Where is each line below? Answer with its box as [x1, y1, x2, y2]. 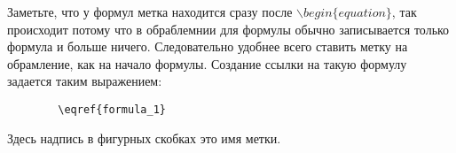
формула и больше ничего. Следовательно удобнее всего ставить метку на [7, 37, 408, 56]
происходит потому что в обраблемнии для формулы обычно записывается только [7, 19, 450, 38]
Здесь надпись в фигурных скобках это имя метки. [7, 128, 281, 147]
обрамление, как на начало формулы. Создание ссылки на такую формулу [7, 54, 407, 73]
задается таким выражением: [7, 72, 162, 90]
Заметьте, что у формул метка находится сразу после [7, 3, 293, 20]
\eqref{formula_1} [58, 103, 166, 116]
